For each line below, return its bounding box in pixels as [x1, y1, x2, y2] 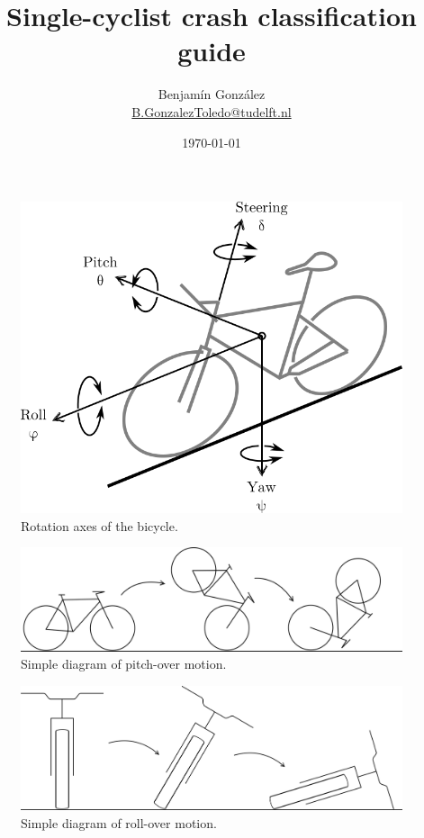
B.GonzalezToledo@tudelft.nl [131, 102, 292, 121]
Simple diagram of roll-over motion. [21, 813, 217, 832]
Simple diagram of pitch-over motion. [21, 654, 227, 673]
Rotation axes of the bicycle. [21, 516, 178, 535]
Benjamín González [158, 85, 266, 104]
